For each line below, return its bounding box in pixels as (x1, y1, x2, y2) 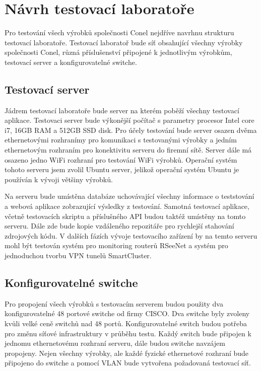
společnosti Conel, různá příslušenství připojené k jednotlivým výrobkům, (5, 47, 232, 57)
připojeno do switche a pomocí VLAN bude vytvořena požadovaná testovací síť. (5, 357, 251, 368)
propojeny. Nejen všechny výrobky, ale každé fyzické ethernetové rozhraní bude (5, 347, 249, 358)
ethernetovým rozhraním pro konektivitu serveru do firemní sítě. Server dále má (5, 144, 252, 155)
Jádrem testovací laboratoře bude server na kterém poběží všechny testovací (5, 105, 239, 115)
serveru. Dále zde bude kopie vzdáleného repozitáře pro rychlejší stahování (5, 220, 234, 231)
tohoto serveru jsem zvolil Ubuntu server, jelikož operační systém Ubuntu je (5, 164, 239, 175)
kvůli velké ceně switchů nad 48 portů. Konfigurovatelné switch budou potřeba (5, 318, 247, 328)
